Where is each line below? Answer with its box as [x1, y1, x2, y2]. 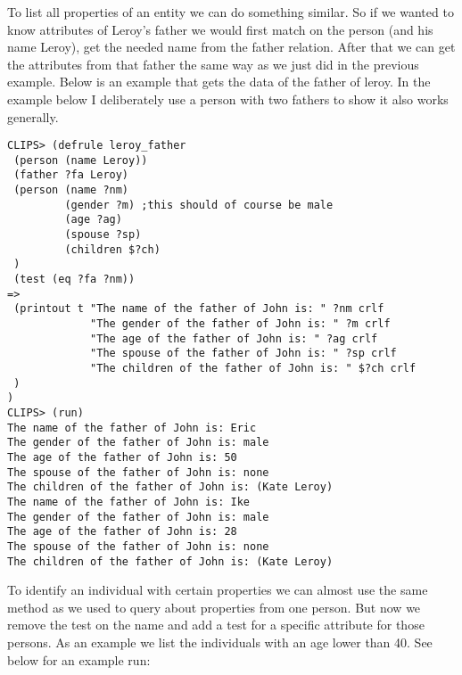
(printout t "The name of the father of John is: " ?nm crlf [13, 302, 384, 316]
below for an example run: [7, 650, 151, 669]
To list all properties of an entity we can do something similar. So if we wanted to [7, 3, 454, 21]
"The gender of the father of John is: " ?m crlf [90, 317, 391, 331]
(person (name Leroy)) [13, 153, 148, 167]
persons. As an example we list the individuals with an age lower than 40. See [7, 632, 433, 651]
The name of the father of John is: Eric [7, 421, 257, 434]
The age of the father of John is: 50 [7, 450, 237, 464]
